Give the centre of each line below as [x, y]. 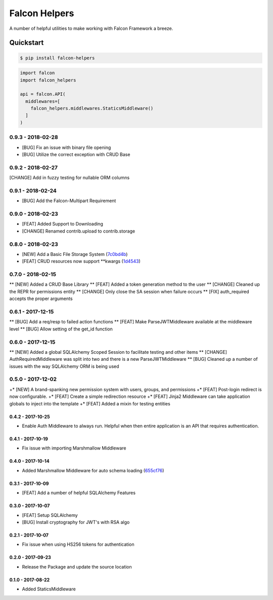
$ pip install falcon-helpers [57, 58]
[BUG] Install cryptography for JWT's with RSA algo [76, 522]
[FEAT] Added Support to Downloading [62, 224]
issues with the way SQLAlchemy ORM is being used [64, 366]
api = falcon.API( [43, 94]
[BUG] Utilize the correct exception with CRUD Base [76, 154]
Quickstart [27, 43]
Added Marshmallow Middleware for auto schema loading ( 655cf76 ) [93, 470]
